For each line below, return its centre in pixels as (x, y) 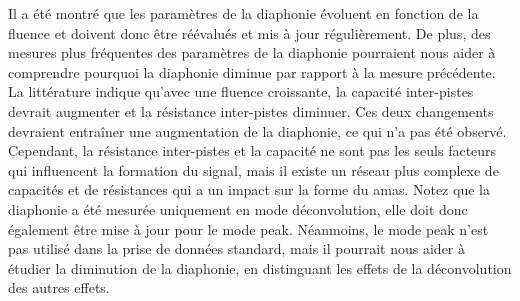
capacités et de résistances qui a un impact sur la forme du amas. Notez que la (249, 189)
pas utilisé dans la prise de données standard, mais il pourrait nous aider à (237, 248)
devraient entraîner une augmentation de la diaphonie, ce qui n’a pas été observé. (257, 130)
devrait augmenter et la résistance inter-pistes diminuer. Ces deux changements (251, 110)
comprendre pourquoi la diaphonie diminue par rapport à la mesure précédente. (252, 71)
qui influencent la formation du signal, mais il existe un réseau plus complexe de (253, 169)
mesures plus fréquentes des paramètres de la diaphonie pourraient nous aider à (252, 52)
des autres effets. (59, 287)
